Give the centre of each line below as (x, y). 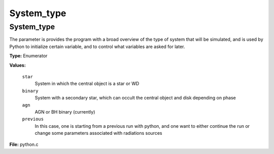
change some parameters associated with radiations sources (98, 133)
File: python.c (24, 144)
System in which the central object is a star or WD (87, 84)
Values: (18, 65)
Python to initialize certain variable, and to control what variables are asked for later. (97, 46)
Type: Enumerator (28, 56)
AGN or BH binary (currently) (65, 112)
